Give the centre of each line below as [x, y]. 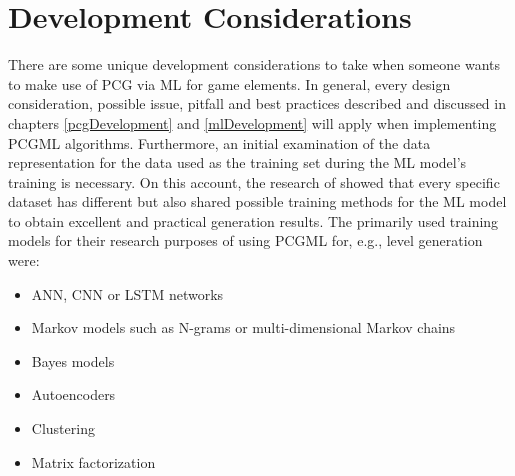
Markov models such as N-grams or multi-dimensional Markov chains [243, 327]
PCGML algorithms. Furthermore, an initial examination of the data [219, 142]
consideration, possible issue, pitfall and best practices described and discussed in [257, 103]
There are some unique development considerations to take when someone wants [254, 64]
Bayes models [73, 360]
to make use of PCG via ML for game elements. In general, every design [229, 83]
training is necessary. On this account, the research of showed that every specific [254, 181]
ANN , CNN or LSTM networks [127, 293]
